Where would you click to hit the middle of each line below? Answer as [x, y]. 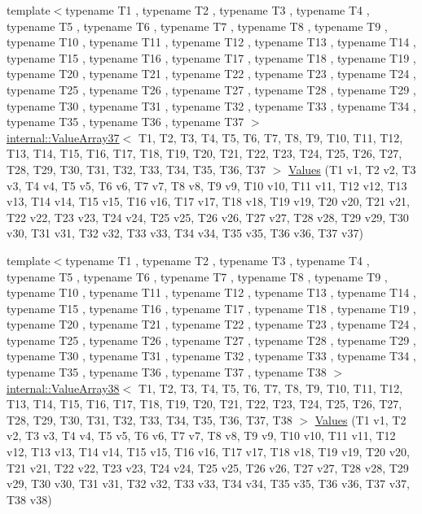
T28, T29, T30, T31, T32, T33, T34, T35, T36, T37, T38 [149, 419]
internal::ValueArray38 [63, 388]
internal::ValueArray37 [63, 137]
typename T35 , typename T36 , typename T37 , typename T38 [167, 372]
